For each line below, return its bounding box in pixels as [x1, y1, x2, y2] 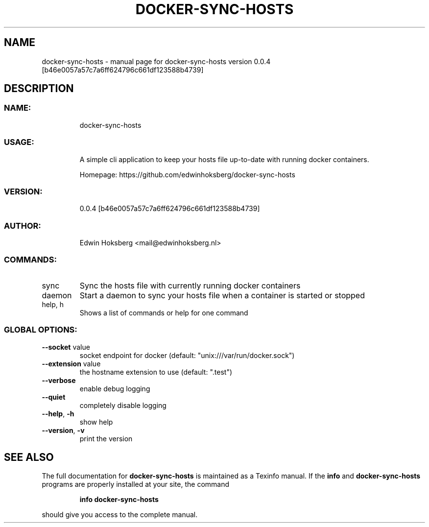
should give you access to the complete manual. [42, 510, 198, 519]
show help [79, 417, 113, 426]
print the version [79, 434, 133, 443]
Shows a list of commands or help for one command [79, 308, 248, 317]
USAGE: [4, 137, 34, 147]
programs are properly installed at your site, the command [42, 480, 230, 489]
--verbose [42, 376, 76, 384]
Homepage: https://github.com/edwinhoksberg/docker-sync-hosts [79, 170, 295, 179]
